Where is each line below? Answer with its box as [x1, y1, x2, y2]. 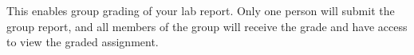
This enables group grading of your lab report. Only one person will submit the [6, 2, 395, 18]
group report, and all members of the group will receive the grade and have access [6, 18, 408, 34]
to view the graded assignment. [6, 33, 159, 50]
